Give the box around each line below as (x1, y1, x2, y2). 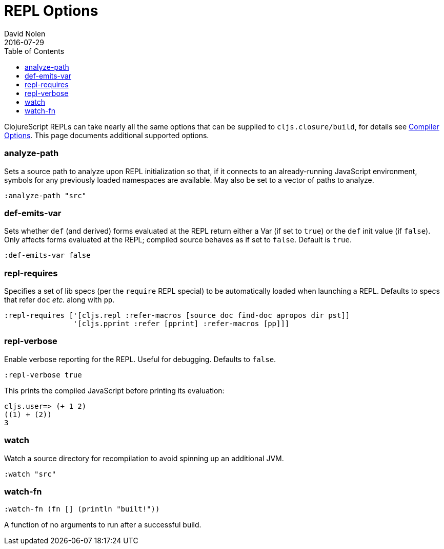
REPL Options (4, 2, 98, 20)
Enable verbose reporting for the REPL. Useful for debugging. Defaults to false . (4, 354, 276, 364)
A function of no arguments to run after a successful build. (4, 520, 201, 529)
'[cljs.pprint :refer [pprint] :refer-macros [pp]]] (73, 319, 290, 328)
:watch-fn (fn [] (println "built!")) (4, 505, 160, 514)
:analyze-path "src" (4, 191, 87, 200)
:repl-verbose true (4, 370, 82, 379)
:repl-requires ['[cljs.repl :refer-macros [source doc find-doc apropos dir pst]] (4, 311, 350, 319)
